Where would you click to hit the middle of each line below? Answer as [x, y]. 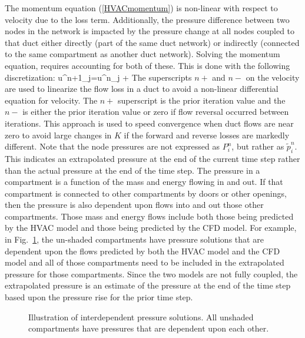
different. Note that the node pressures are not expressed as [112, 146]
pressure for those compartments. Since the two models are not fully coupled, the [151, 274]
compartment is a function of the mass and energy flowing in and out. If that [144, 182]
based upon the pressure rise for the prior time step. [99, 297]
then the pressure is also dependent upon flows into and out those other [134, 205]
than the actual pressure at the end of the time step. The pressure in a [132, 170]
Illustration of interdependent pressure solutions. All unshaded [141, 317]
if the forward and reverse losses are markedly [207, 135]
